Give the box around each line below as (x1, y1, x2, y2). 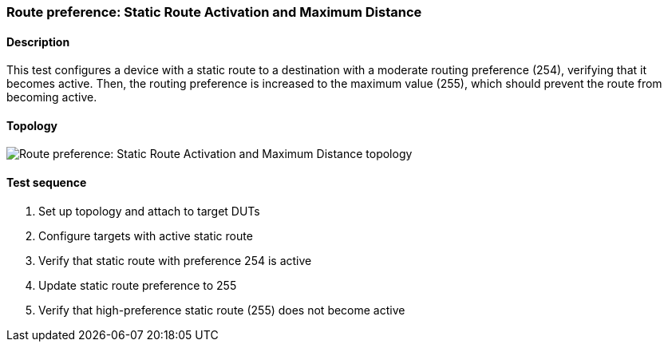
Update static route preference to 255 (38, 278, 237, 292)
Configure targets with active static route (38, 228, 253, 243)
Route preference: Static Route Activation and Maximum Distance (6, 4, 422, 20)
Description (6, 34, 70, 49)
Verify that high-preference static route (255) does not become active (38, 303, 405, 317)
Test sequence (6, 176, 87, 190)
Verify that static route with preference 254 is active (38, 253, 312, 267)
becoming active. (6, 90, 97, 105)
